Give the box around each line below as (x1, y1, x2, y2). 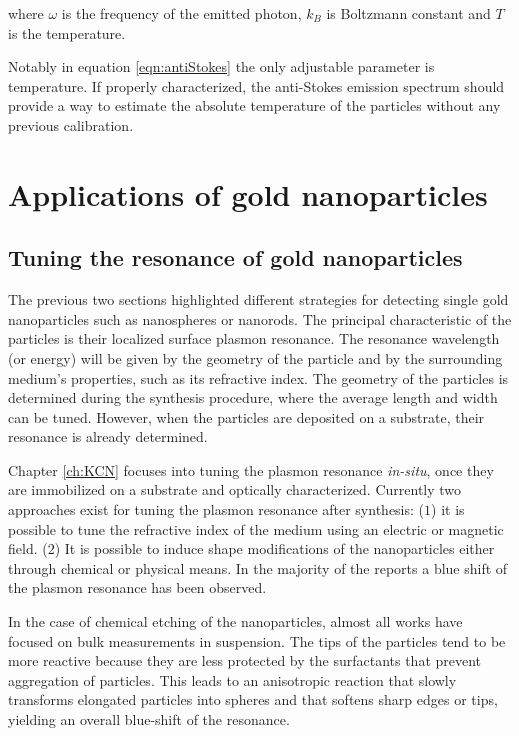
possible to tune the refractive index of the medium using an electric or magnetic (8, 518, 504, 539)
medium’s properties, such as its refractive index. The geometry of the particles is (8, 367, 509, 388)
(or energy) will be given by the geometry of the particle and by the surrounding (8, 347, 503, 368)
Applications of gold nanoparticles (8, 173, 488, 214)
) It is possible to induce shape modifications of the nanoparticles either (54, 538, 495, 559)
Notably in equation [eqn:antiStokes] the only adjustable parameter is (8, 56, 435, 77)
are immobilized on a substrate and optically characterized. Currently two (8, 479, 462, 500)
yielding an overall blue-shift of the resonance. (8, 709, 290, 730)
